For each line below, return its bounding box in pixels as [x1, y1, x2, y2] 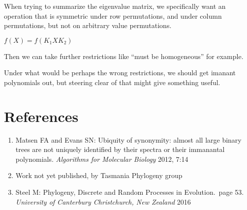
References [4, 106, 79, 126]
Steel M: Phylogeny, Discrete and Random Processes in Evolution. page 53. [15, 187, 244, 197]
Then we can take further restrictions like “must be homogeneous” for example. [4, 51, 244, 61]
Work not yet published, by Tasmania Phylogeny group [15, 170, 183, 180]
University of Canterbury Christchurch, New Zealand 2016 [15, 196, 191, 207]
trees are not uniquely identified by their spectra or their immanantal [15, 144, 225, 154]
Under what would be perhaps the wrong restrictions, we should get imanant [4, 67, 236, 78]
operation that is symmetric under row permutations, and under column [4, 10, 222, 21]
